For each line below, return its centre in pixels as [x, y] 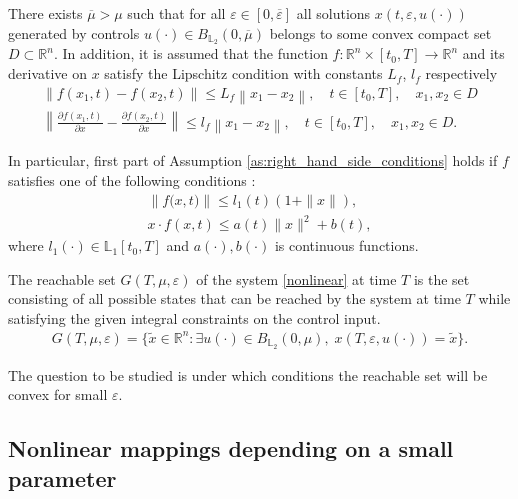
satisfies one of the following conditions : [132, 179]
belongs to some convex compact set [380, 32]
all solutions [333, 13]
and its [483, 53]
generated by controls [74, 32]
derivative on [47, 73]
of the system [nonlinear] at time [296, 278]
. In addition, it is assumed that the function [190, 53]
